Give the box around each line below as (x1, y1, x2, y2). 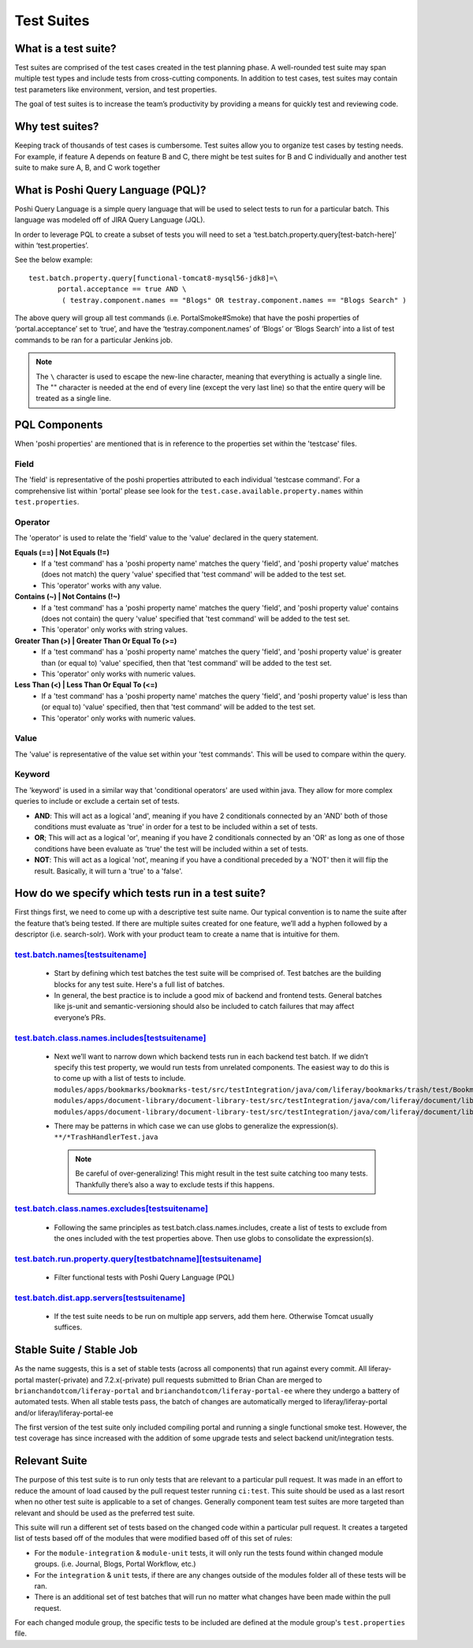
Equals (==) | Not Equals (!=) (14, 547, 110, 557)
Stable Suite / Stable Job (14, 1343, 138, 1357)
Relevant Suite (14, 1454, 88, 1467)
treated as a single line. (35, 394, 112, 403)
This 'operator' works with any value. (41, 581, 162, 590)
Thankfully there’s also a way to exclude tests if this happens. (75, 1179, 275, 1189)
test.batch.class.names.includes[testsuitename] (14, 1032, 207, 1043)
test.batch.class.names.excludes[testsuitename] (14, 1203, 209, 1214)
